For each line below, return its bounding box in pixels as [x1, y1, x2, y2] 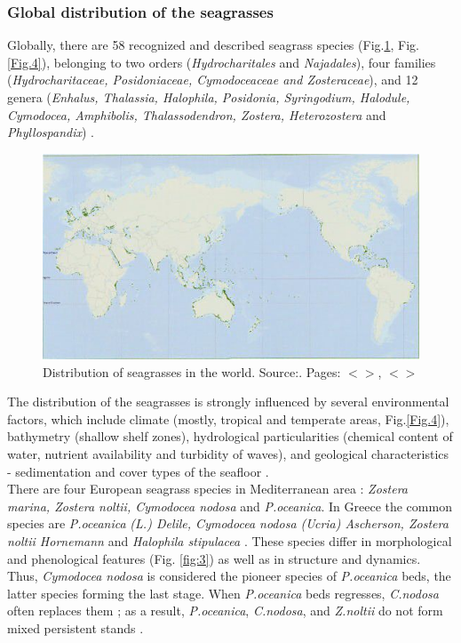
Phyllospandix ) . [7, 123, 95, 141]
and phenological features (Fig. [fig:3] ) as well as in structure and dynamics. [7, 549, 421, 567]
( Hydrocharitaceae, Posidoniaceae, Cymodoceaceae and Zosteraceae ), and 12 [7, 70, 418, 89]
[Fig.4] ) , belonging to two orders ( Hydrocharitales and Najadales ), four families [7, 52, 436, 71]
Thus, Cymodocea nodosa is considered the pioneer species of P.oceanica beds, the [7, 567, 451, 585]
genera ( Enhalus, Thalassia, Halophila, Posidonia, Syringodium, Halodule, [7, 88, 410, 106]
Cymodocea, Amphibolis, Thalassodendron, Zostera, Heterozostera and [7, 105, 386, 124]
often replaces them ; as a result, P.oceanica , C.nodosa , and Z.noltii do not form [7, 601, 443, 620]
